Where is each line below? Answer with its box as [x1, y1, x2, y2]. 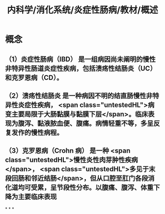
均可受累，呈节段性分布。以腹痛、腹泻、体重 [18, 184, 154, 192]
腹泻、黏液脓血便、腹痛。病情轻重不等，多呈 [18, 119, 154, 128]
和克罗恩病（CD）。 [5, 73, 63, 81]
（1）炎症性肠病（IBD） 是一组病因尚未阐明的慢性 [5, 55, 156, 63]
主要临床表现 [18, 192, 57, 201]
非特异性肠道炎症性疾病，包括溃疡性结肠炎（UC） [5, 64, 157, 73]
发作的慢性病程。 [11, 128, 63, 136]
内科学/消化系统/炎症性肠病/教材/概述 [7, 4, 158, 16]
